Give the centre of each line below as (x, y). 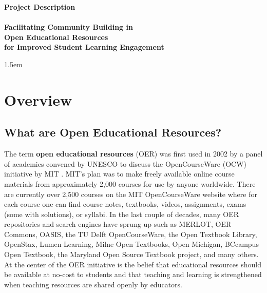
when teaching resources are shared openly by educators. (93, 284)
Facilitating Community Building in (69, 27)
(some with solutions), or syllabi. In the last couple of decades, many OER (122, 214)
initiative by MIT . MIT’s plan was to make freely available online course (119, 174)
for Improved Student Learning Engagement (84, 47)
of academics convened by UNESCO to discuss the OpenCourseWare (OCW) (125, 163)
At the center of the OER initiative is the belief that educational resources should (133, 264)
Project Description (40, 7)
